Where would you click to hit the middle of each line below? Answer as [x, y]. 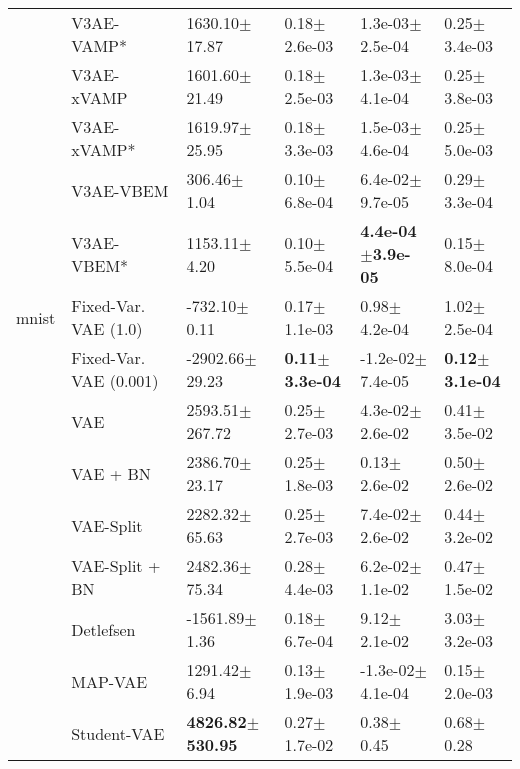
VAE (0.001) [115, 380]
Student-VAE [118, 733]
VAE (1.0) [107, 328]
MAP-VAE [109, 681]
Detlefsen [103, 629]
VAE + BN [111, 473]
